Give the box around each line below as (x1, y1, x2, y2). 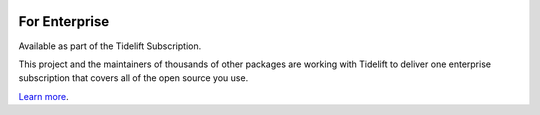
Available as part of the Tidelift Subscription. (18, 40, 202, 52)
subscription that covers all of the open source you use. (18, 72, 249, 84)
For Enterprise (18, 13, 110, 30)
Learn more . (18, 90, 69, 102)
